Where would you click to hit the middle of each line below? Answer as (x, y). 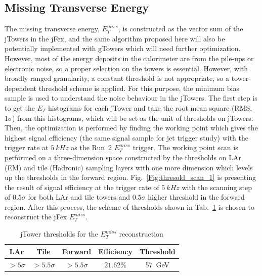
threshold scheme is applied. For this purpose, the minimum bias (139, 88)
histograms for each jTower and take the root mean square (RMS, (150, 107)
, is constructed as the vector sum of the (181, 29)
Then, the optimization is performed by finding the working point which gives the (131, 128)
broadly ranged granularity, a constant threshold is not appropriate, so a (117, 78)
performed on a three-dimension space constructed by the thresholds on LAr (123, 157)
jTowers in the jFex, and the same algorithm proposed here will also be (115, 38)
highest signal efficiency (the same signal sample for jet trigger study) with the (126, 137)
